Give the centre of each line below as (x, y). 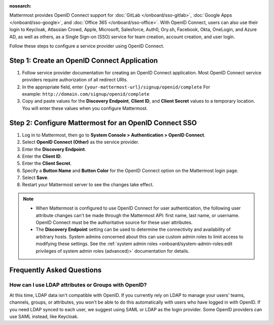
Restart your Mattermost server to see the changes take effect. (88, 185)
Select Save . (35, 178)
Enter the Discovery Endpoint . (54, 149)
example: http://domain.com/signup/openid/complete (86, 94)
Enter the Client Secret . (47, 163)
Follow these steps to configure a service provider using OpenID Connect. (87, 46)
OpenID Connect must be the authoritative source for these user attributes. (114, 223)
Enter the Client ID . (42, 156)
